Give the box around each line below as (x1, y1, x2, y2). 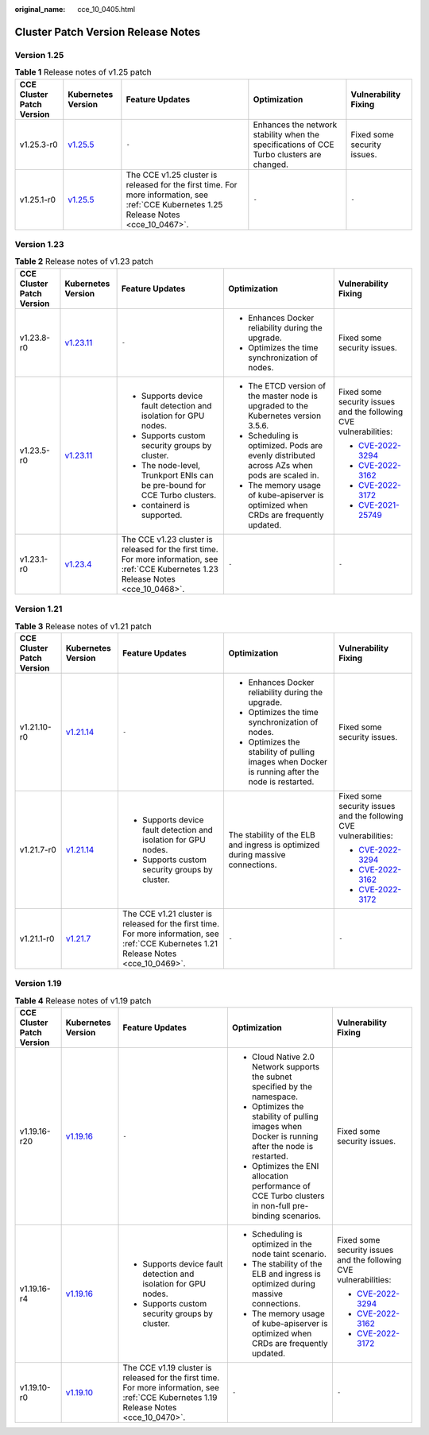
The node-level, (141, 459, 201, 470)
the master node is (247, 390, 318, 401)
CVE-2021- (357, 499, 400, 510)
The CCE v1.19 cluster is (122, 1362, 212, 1373)
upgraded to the (247, 400, 309, 411)
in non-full (251, 1200, 291, 1211)
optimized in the (251, 1238, 313, 1249)
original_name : (14, 5, 66, 14)
